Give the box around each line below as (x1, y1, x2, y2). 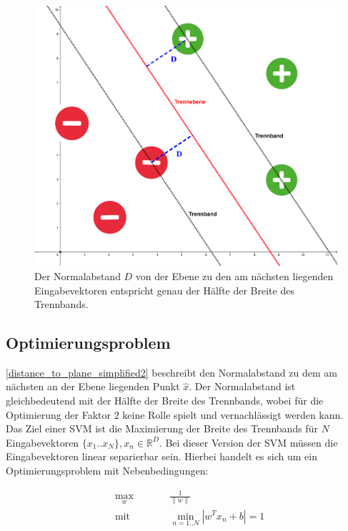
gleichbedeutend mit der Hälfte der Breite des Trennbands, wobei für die (6, 393, 324, 408)
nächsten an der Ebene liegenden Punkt (6, 379, 180, 394)
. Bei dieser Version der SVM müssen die (159, 435, 338, 450)
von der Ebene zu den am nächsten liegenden (135, 268, 334, 283)
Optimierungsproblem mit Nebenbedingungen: (6, 463, 209, 478)
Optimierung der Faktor (6, 407, 111, 422)
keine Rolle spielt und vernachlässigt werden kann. (122, 407, 344, 422)
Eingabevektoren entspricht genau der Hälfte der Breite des (34, 282, 294, 297)
